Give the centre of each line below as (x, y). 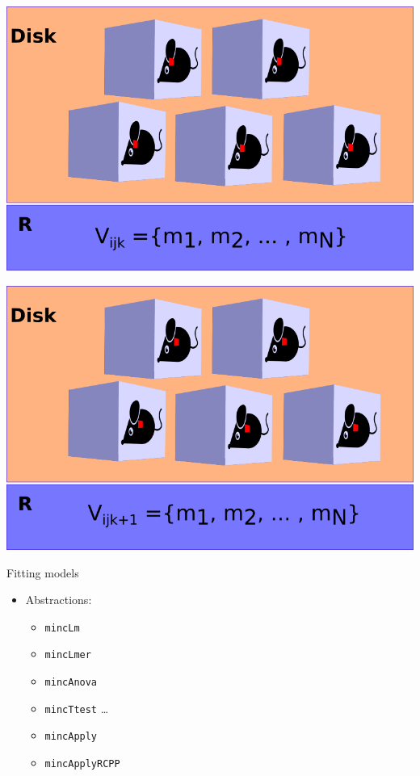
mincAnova (71, 683)
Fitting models (43, 572)
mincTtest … (77, 708)
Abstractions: (59, 600)
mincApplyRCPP (82, 764)
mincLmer (68, 655)
